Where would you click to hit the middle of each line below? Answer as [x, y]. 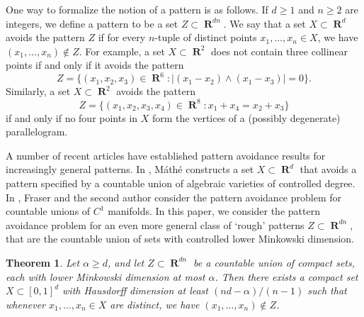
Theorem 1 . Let [43, 262]
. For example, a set [122, 51]
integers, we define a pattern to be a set [92, 23]
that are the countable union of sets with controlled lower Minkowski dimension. [180, 239]
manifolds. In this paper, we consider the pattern [214, 211]
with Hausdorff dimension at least [135, 290]
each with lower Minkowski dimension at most [106, 276]
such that [327, 290]
